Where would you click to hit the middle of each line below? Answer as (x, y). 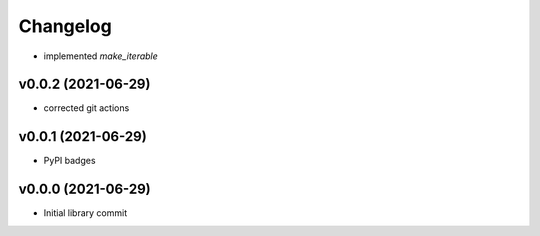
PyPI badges (69, 161)
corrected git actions (86, 108)
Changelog (65, 26)
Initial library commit (85, 213)
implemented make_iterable (101, 56)
